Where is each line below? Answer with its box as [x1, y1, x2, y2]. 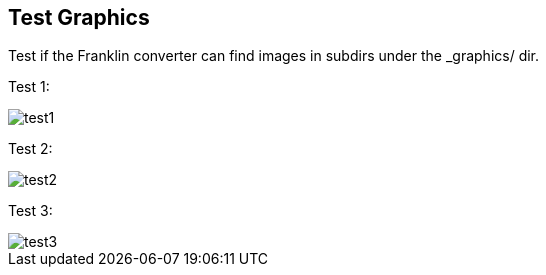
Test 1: [8, 78, 50, 96]
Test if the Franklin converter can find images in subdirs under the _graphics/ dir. [8, 47, 540, 65]
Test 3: [8, 202, 53, 220]
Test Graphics [8, 5, 150, 30]
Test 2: [8, 140, 53, 158]
